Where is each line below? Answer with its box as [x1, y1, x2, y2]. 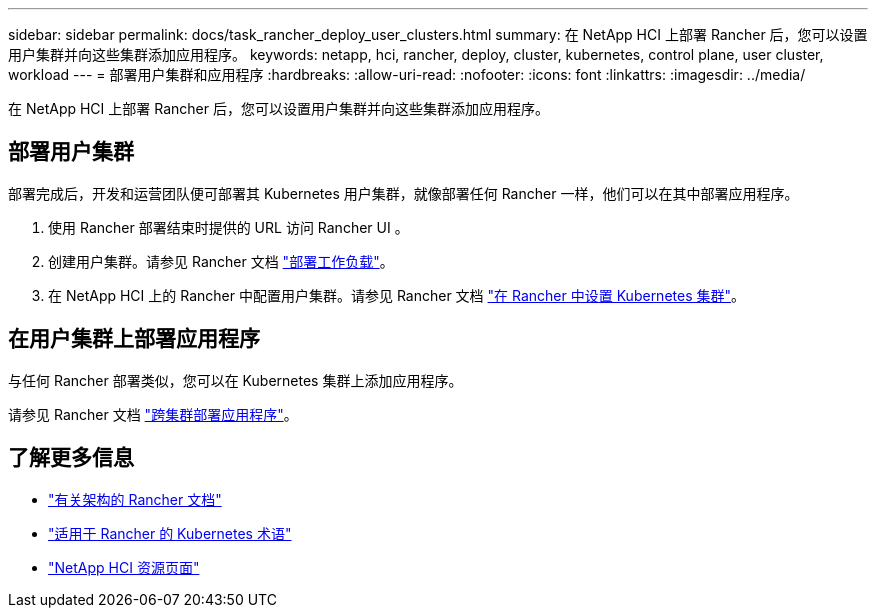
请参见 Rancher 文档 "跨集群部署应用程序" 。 [8, 405, 298, 423]
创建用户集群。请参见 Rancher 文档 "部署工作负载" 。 [48, 252, 394, 270]
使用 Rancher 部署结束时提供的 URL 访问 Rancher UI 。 [48, 218, 409, 236]
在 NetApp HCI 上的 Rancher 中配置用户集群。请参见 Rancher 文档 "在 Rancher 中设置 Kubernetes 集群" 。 [48, 286, 746, 304]
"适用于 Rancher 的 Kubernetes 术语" [48, 524, 292, 542]
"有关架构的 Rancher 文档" [48, 490, 222, 508]
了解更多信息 [8, 445, 134, 471]
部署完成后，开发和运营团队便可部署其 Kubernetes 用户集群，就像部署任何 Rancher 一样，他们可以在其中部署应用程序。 [8, 184, 799, 202]
